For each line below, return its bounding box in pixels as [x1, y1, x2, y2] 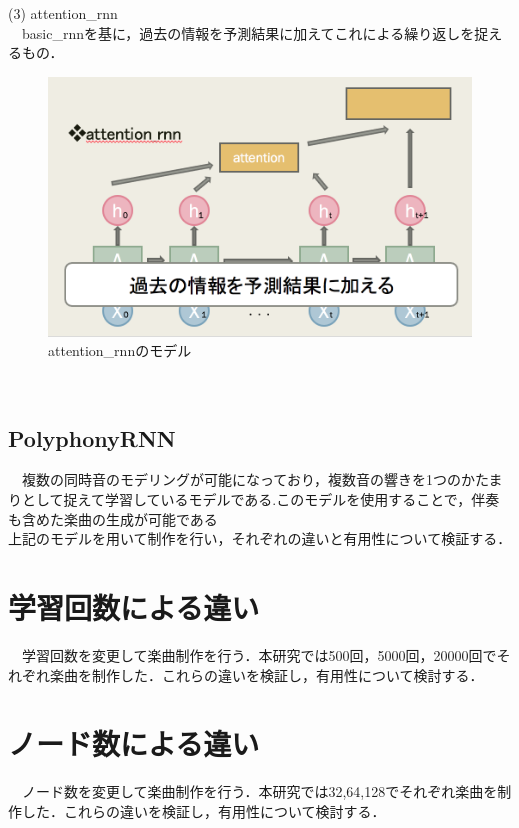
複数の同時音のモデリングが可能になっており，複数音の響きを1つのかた [21, 469, 489, 490]
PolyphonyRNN [8, 422, 176, 453]
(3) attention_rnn [8, 3, 118, 23]
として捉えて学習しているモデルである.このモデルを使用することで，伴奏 [21, 489, 500, 510]
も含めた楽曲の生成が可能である [8, 508, 218, 529]
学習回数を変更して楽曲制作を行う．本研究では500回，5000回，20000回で [21, 644, 497, 665]
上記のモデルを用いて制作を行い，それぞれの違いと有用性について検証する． [8, 528, 512, 549]
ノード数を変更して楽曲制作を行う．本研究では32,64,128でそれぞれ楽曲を [21, 781, 498, 802]
